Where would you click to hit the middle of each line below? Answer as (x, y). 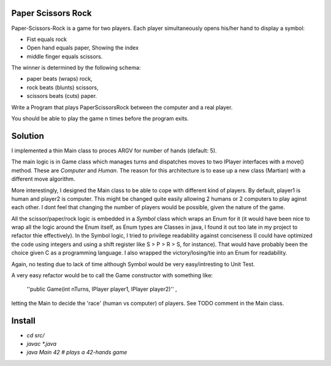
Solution (28, 136)
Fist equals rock (47, 39)
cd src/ (36, 335)
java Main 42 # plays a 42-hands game (77, 353)
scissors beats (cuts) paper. (62, 96)
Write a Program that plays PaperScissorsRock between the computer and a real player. (122, 107)
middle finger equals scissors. (65, 56)
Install (24, 320)
